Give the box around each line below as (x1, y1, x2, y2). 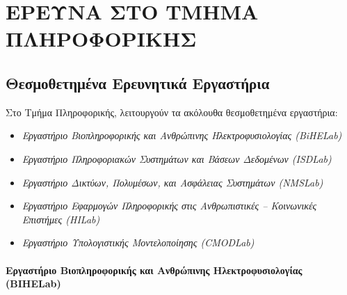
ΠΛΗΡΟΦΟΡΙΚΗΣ (6, 24, 197, 53)
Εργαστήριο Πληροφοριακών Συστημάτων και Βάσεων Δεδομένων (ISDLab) (22, 151, 332, 166)
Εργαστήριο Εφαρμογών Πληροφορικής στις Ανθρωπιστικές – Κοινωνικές (22, 198, 317, 213)
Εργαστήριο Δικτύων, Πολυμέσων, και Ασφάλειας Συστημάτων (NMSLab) (22, 175, 323, 189)
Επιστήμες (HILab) (22, 212, 100, 226)
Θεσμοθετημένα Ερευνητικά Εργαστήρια (6, 72, 270, 93)
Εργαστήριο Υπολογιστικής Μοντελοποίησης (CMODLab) (22, 235, 255, 250)
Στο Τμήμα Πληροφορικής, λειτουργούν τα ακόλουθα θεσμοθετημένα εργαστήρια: (6, 104, 338, 119)
